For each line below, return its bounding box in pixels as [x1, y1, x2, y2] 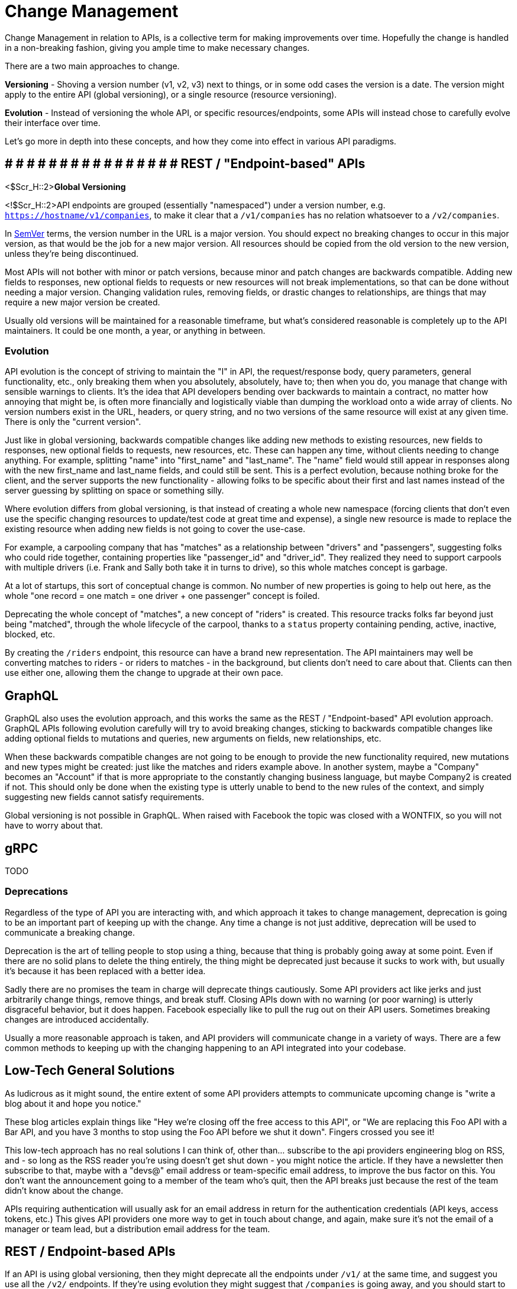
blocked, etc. [5, 629, 56, 640]
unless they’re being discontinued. [5, 248, 139, 259]
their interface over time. [5, 117, 101, 128]
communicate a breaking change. [5, 927, 135, 937]
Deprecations [5, 885, 68, 898]
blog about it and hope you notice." [5, 1098, 141, 1108]
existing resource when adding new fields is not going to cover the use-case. [5, 524, 306, 534]
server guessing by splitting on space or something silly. [5, 485, 224, 496]
